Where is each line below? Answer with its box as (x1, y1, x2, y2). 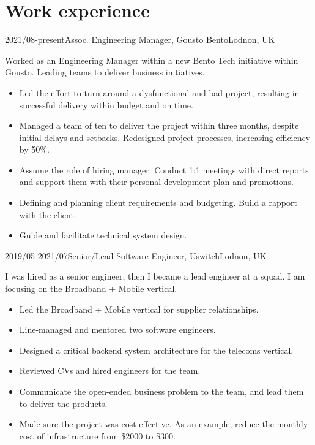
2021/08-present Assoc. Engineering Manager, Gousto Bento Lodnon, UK (5, 33, 275, 46)
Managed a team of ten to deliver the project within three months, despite (19, 119, 299, 132)
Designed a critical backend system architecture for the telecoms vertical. (19, 343, 294, 356)
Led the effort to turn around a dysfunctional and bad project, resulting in (19, 86, 300, 99)
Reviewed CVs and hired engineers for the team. (19, 364, 201, 377)
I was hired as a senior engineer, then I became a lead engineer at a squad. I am (5, 270, 305, 283)
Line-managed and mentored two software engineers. (19, 323, 216, 336)
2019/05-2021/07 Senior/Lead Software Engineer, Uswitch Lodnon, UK (5, 249, 267, 262)
